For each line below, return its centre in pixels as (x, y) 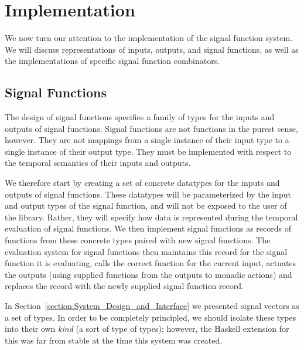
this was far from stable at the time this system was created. (114, 340)
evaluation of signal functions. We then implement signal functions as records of (148, 228)
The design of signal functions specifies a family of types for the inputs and (140, 117)
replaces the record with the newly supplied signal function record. (124, 286)
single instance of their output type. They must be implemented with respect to (148, 151)
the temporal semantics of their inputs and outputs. (98, 163)
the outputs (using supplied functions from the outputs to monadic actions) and (148, 274)
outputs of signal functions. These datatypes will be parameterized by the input (148, 194)
